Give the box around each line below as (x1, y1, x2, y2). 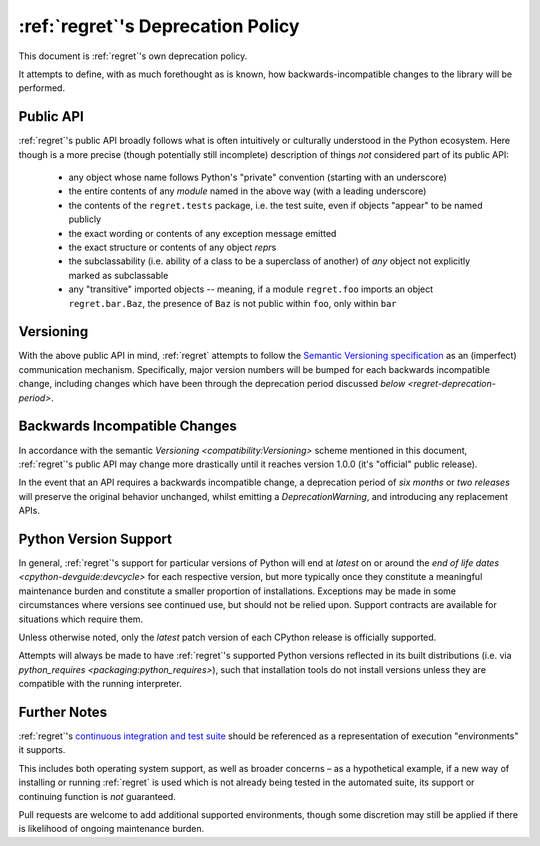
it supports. (18, 744, 66, 756)
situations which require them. (18, 613, 144, 625)
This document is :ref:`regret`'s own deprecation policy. (18, 50, 248, 62)
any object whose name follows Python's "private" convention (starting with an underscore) (68, 171, 447, 184)
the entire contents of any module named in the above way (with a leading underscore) (68, 185, 427, 197)
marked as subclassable (68, 269, 169, 281)
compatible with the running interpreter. (18, 678, 182, 690)
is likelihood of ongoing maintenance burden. (18, 823, 205, 835)
